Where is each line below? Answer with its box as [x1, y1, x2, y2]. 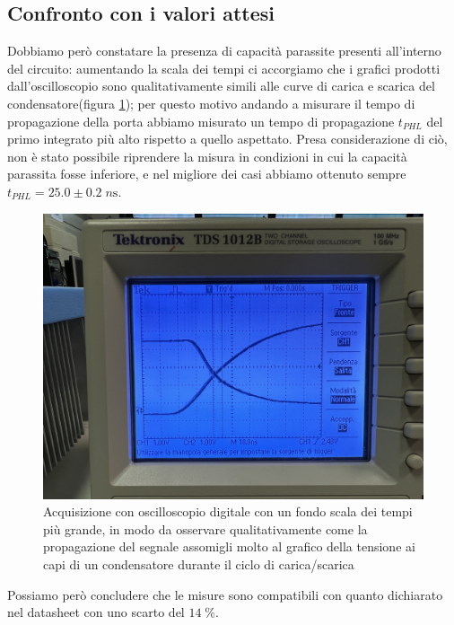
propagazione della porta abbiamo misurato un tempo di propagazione [7, 111, 395, 130]
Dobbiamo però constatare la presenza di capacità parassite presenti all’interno [7, 41, 441, 60]
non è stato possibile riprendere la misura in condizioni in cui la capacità [7, 146, 407, 165]
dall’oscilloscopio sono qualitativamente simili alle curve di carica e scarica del [7, 76, 435, 95]
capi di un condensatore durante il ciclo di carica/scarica [43, 554, 354, 573]
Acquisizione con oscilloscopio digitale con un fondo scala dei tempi [43, 502, 413, 521]
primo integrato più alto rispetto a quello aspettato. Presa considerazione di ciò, [7, 129, 448, 148]
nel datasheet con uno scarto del [7, 603, 185, 621]
